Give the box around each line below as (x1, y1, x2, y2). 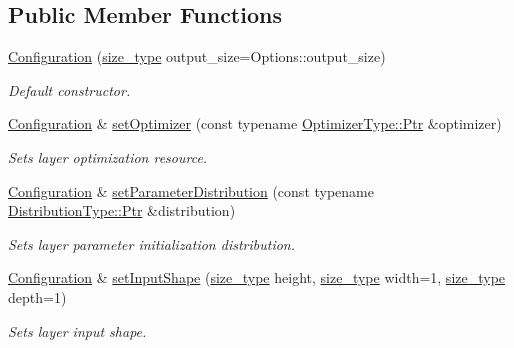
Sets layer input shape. (8, 320, 147, 341)
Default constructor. (8, 79, 131, 100)
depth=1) (8, 286, 67, 307)
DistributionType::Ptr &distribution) (8, 200, 236, 221)
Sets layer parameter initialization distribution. (8, 233, 295, 254)
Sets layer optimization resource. (8, 146, 208, 167)
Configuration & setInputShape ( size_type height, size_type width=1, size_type (8, 267, 506, 288)
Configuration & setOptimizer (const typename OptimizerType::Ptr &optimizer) (8, 113, 502, 134)
